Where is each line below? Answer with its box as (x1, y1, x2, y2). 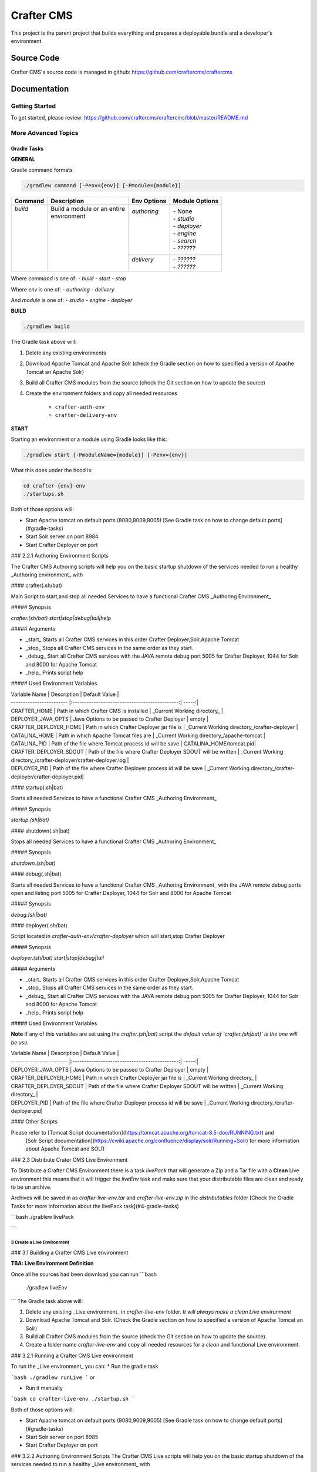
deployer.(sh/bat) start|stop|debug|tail (11, 954, 104, 962)
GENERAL (11, 155, 35, 163)
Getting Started (11, 102, 56, 110)
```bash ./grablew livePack (11, 1214, 74, 1221)
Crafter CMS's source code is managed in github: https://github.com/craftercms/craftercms (11, 68, 233, 75)
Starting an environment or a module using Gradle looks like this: (11, 436, 167, 443)
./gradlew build (23, 323, 70, 330)
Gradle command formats (11, 167, 73, 174)
